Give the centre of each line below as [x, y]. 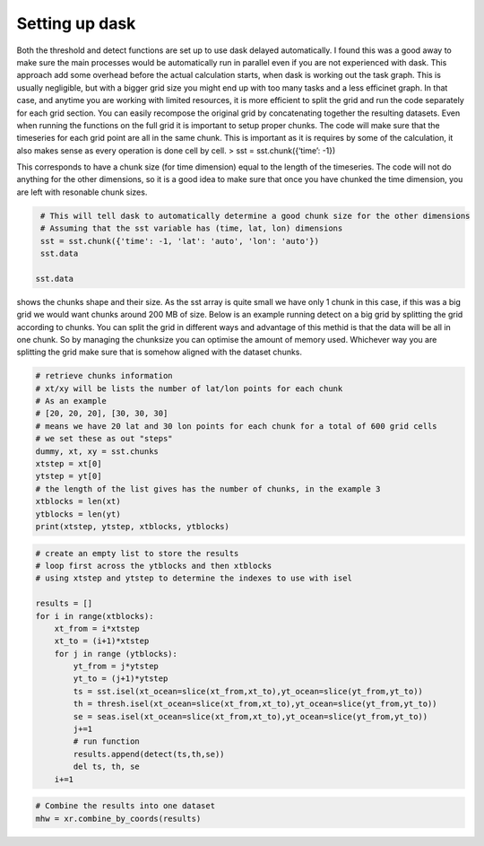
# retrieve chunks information [104, 376]
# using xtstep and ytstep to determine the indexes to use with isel [194, 578]
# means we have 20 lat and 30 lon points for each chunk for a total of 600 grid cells [237, 426]
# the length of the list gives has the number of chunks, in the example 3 [208, 488]
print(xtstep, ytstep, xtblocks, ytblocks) [133, 526]
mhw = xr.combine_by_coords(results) [118, 818]
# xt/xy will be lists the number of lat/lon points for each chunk [189, 388]
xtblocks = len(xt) [78, 501]
